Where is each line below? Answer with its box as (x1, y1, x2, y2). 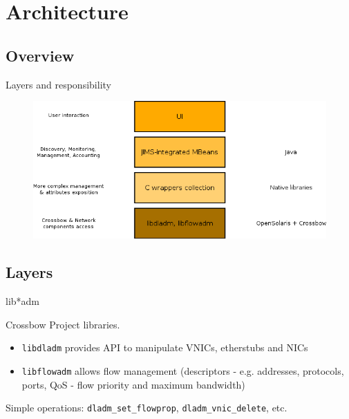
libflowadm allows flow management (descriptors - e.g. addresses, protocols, (21, 363, 344, 378)
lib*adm (6, 294, 40, 308)
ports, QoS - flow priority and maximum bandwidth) (21, 377, 245, 391)
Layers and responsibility (6, 77, 111, 91)
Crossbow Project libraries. (6, 317, 120, 331)
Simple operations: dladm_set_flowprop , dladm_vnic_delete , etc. (6, 400, 287, 415)
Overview (6, 44, 75, 66)
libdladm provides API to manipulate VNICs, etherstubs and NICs (21, 340, 308, 355)
